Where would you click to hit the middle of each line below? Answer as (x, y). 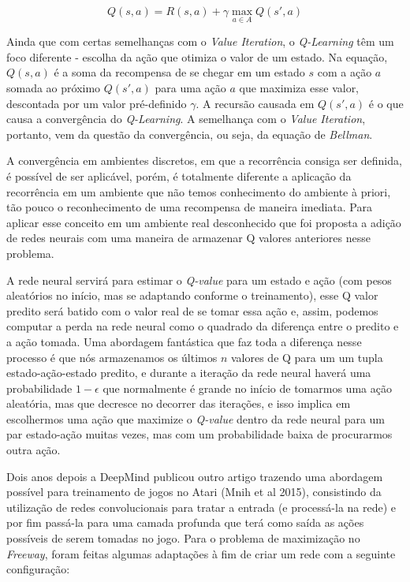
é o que (386, 103)
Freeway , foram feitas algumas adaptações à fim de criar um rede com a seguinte (201, 553)
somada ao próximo (54, 88)
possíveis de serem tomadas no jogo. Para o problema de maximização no (183, 538)
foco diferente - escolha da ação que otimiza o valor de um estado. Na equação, (197, 56)
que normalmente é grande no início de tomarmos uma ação (247, 388)
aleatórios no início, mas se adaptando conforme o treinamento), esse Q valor (192, 295)
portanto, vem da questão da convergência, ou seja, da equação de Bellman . (190, 134)
